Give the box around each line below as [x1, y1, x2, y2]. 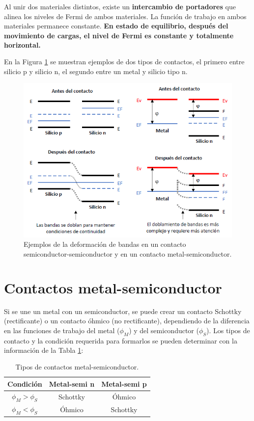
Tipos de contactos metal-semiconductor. [15, 361, 139, 371]
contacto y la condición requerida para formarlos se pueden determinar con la [4, 335, 237, 345]
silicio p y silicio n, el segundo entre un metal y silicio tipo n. [4, 66, 188, 76]
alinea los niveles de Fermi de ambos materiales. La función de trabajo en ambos [4, 11, 247, 21]
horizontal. [4, 40, 41, 50]
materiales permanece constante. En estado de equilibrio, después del [4, 21, 228, 31]
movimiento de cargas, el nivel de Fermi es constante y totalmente [4, 30, 234, 40]
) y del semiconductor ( [129, 325, 199, 335]
